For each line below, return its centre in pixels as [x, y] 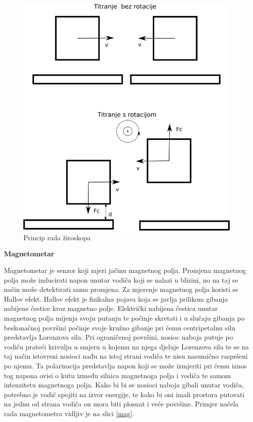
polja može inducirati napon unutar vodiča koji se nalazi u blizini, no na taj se [121, 279]
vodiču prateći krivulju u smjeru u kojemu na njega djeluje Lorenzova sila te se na [126, 346]
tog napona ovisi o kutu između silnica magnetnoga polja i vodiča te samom [117, 375]
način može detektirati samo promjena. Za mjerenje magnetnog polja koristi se [121, 289]
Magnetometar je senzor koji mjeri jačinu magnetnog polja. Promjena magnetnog [125, 270]
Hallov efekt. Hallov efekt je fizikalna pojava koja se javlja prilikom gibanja [116, 298]
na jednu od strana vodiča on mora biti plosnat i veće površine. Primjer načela [121, 404]
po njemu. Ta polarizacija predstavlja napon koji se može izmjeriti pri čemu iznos [125, 365]
